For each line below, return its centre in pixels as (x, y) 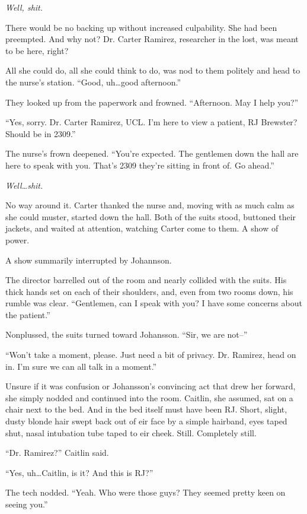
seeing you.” (27, 504)
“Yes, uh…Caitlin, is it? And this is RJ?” (79, 472)
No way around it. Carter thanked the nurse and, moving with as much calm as (150, 205)
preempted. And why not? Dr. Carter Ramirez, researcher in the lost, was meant (152, 39)
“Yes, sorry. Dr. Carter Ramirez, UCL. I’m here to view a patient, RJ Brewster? (151, 122)
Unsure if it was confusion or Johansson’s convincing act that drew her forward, (151, 386)
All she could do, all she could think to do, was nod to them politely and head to (153, 70)
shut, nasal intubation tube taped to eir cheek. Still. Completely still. (131, 432)
